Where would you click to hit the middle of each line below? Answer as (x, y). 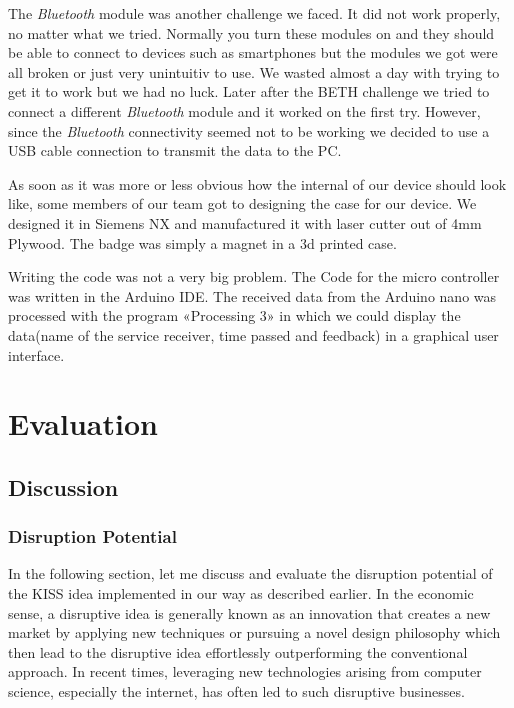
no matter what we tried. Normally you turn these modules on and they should (251, 32)
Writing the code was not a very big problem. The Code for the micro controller (254, 276)
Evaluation (83, 423)
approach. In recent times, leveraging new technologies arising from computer (245, 671)
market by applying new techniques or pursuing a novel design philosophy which (254, 632)
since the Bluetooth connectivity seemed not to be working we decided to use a (249, 130)
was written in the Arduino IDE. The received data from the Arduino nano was (252, 295)
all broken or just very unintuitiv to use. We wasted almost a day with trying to (254, 71)
